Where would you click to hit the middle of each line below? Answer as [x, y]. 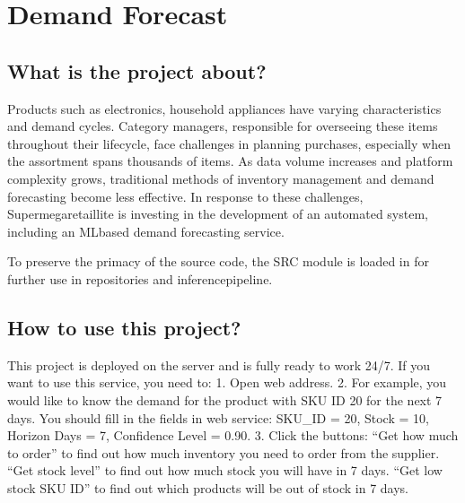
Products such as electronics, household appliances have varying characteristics [224, 108]
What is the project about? [137, 70]
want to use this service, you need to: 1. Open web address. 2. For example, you [227, 382]
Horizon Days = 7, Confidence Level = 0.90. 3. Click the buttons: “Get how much [233, 435]
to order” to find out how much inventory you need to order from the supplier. [224, 452]
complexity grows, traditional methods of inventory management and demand [221, 178]
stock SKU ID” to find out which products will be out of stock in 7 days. [208, 487]
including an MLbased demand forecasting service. [146, 231]
